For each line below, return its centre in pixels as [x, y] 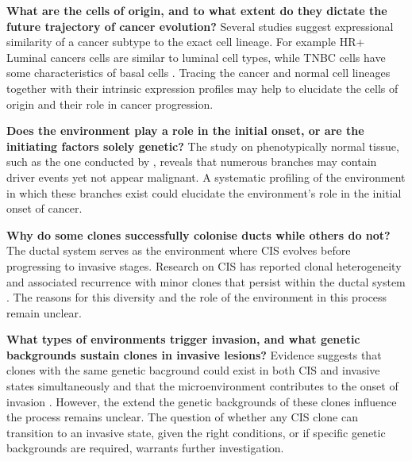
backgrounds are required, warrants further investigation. [145, 448]
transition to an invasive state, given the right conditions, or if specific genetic [196, 432]
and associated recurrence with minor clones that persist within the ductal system [206, 281]
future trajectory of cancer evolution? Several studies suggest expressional [200, 26]
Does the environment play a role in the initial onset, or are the [185, 131]
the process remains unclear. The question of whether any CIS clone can [182, 417]
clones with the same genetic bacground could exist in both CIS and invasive [193, 370]
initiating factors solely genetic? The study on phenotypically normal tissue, [203, 146]
